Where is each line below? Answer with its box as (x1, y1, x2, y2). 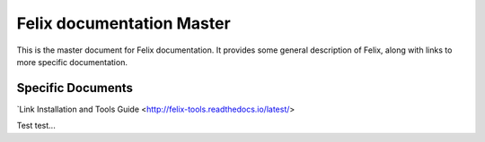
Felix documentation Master (16, 13, 231, 33)
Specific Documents (16, 80, 134, 96)
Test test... (16, 121, 56, 131)
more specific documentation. (16, 56, 128, 67)
